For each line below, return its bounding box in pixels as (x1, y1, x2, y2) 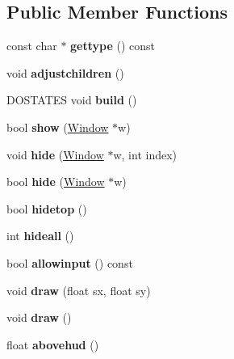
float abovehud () (6, 336, 99, 353)
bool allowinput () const (6, 254, 133, 271)
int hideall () (6, 227, 74, 244)
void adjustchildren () (6, 64, 124, 81)
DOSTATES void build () (6, 91, 137, 108)
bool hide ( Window (6, 173, 105, 190)
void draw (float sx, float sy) (6, 281, 151, 298)
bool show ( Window (6, 118, 109, 135)
